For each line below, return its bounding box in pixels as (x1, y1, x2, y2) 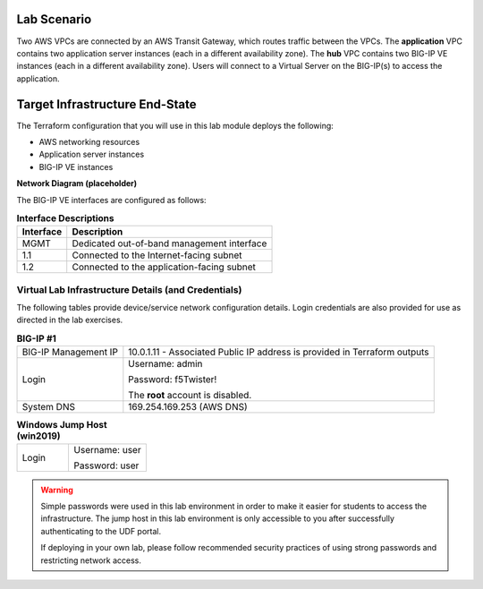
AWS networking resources (38, 136, 140, 147)
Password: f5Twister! (128, 373, 217, 386)
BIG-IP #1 (16, 332, 57, 345)
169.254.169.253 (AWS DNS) (128, 401, 248, 414)
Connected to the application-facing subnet (72, 260, 257, 273)
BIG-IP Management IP (21, 346, 118, 358)
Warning (40, 484, 73, 495)
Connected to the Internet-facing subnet (72, 249, 242, 261)
